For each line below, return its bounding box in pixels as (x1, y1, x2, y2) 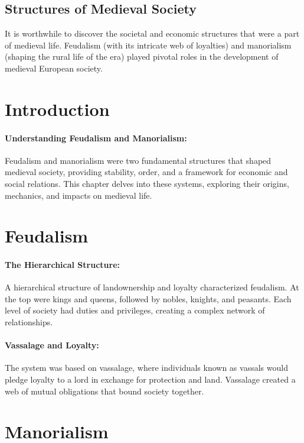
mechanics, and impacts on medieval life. (5, 189, 152, 201)
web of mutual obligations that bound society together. (5, 384, 204, 397)
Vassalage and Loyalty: (5, 339, 99, 351)
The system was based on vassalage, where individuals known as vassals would (5, 361, 288, 374)
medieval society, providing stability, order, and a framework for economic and (5, 166, 288, 178)
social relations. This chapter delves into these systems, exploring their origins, (5, 177, 289, 189)
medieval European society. (5, 62, 103, 74)
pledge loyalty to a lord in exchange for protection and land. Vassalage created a (5, 373, 296, 386)
